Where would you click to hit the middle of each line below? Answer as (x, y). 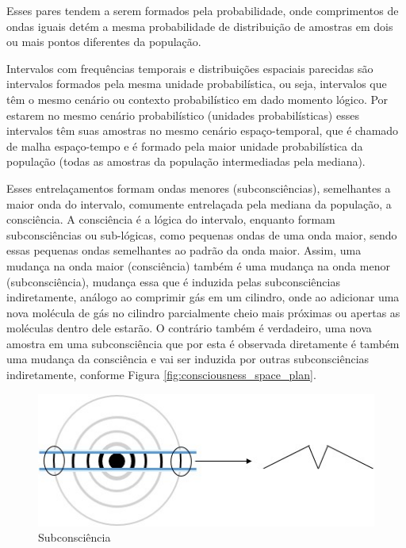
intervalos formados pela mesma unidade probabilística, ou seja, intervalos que (197, 84)
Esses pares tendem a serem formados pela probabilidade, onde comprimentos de (203, 10)
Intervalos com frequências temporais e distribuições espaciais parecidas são (190, 68)
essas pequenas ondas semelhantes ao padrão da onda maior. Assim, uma (184, 250)
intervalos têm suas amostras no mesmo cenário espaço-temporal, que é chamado (203, 130)
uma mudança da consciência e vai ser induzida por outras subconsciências (188, 359)
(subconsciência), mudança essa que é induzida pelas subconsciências (173, 281)
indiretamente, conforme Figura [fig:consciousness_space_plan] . (161, 375)
